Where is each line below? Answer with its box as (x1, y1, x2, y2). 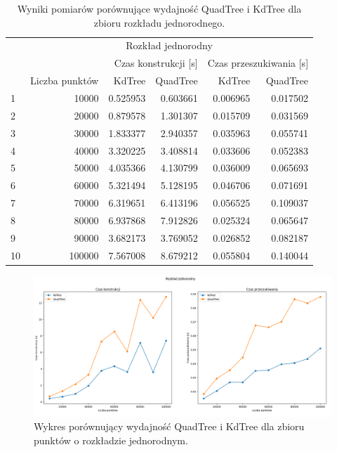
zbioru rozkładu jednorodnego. (93, 15, 225, 30)
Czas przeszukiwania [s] (207, 56, 309, 70)
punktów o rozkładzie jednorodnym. (34, 433, 188, 448)
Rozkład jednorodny (126, 38, 213, 53)
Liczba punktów (30, 73, 99, 88)
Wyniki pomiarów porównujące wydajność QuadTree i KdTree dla (17, 1, 302, 15)
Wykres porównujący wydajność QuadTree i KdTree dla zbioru (34, 419, 305, 434)
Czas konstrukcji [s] (114, 56, 198, 70)
